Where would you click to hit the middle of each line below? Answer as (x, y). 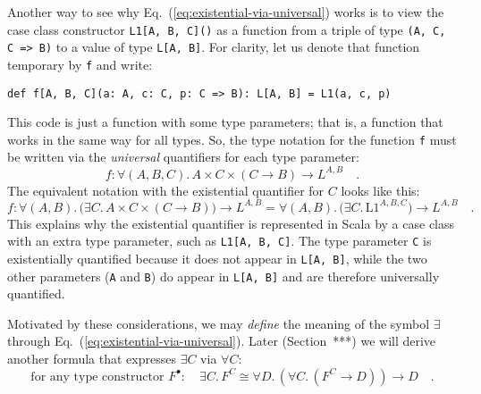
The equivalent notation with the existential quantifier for (166, 190)
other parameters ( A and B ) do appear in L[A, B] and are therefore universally (224, 276)
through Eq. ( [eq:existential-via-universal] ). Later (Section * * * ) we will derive (222, 341)
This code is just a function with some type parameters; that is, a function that (225, 122)
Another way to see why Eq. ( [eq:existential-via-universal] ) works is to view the (226, 12)
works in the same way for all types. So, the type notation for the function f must (232, 139)
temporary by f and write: (80, 64)
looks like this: (380, 190)
